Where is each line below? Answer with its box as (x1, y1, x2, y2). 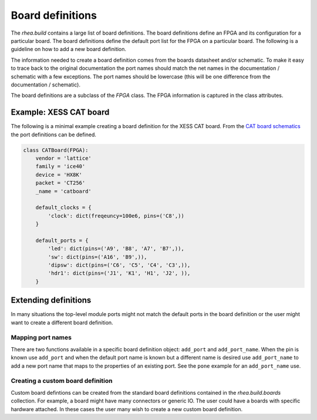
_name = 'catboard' (35, 188, 92, 194)
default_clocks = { (35, 204, 92, 211)
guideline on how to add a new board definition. (11, 46, 126, 53)
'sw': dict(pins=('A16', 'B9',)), (48, 253, 147, 260)
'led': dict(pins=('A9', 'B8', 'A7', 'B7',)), (48, 246, 184, 252)
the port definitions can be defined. (11, 131, 97, 138)
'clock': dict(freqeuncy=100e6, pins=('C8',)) (48, 212, 184, 219)
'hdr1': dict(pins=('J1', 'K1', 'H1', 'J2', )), (48, 270, 191, 277)
